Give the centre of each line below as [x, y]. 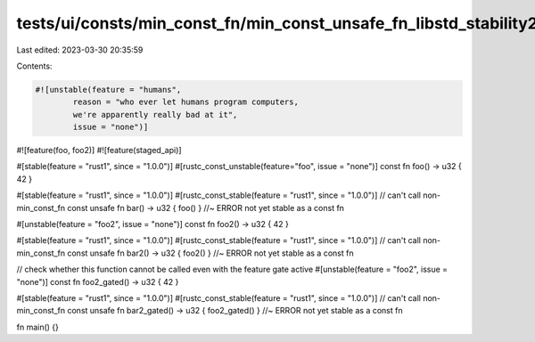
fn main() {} [38, 327]
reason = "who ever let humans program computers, [185, 102]
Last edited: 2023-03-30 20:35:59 [80, 50]
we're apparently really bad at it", [155, 114]
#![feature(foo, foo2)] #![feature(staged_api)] [99, 151]
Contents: [34, 66]
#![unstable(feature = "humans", [108, 90]
